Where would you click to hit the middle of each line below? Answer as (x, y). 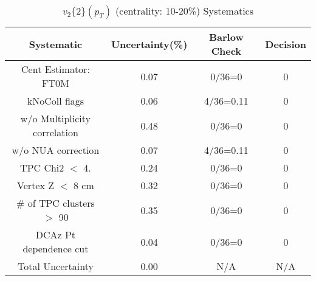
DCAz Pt (56, 234)
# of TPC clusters (56, 203)
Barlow (226, 37)
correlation (56, 132)
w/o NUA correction (56, 150)
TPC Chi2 (42, 168)
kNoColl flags (56, 101)
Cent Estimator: (56, 69)
